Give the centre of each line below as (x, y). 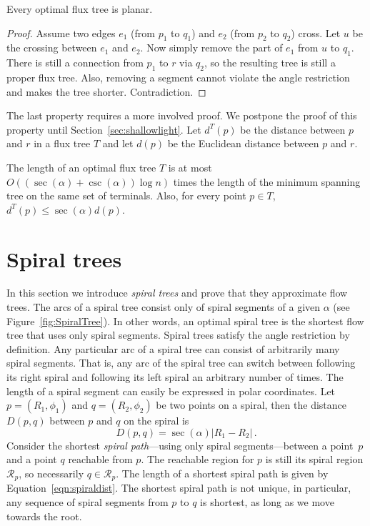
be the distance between (293, 129)
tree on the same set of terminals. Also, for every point (126, 195)
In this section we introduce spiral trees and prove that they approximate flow (177, 293)
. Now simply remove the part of (211, 48)
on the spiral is (156, 421)
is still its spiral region (314, 459)
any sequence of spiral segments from (87, 502)
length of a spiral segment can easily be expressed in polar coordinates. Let (171, 391)
